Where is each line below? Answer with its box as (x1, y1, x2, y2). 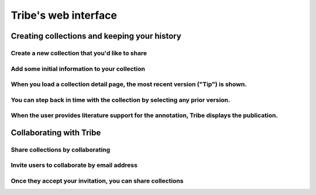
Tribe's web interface (11, 9, 117, 22)
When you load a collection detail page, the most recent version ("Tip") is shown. (11, 80, 247, 88)
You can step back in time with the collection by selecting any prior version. (11, 95, 231, 104)
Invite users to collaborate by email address (11, 161, 138, 169)
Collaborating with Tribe (11, 128, 101, 138)
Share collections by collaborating (11, 145, 111, 153)
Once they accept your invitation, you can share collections (11, 176, 184, 184)
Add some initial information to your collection (11, 64, 146, 73)
